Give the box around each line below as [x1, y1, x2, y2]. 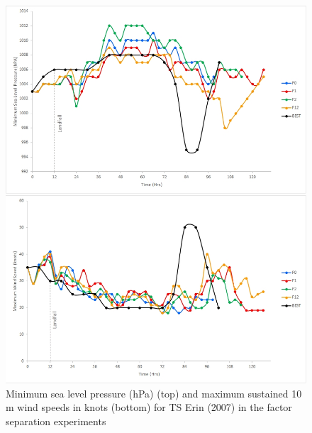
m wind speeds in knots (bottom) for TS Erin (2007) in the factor [6, 400, 292, 415]
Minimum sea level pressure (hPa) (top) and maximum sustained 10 [6, 385, 302, 400]
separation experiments [6, 413, 106, 428]
